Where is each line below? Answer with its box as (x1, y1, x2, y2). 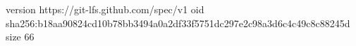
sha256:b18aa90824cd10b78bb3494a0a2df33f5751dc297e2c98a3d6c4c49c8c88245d (6, 15, 350, 30)
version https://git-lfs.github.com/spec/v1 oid (6, 2, 204, 16)
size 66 (6, 29, 35, 44)
